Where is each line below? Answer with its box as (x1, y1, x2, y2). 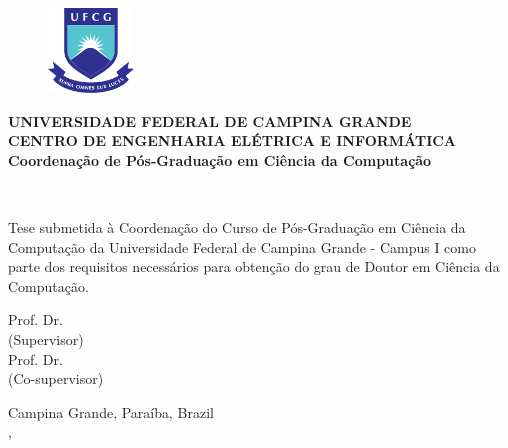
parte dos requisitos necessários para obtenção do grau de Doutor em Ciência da (8, 256, 500, 277)
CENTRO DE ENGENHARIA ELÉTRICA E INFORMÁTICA (8, 130, 457, 151)
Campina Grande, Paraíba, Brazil (8, 401, 214, 422)
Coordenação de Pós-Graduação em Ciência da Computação (8, 149, 432, 170)
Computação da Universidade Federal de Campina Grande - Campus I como (8, 236, 476, 257)
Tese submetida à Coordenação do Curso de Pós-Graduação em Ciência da (8, 216, 466, 237)
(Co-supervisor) (8, 368, 104, 389)
